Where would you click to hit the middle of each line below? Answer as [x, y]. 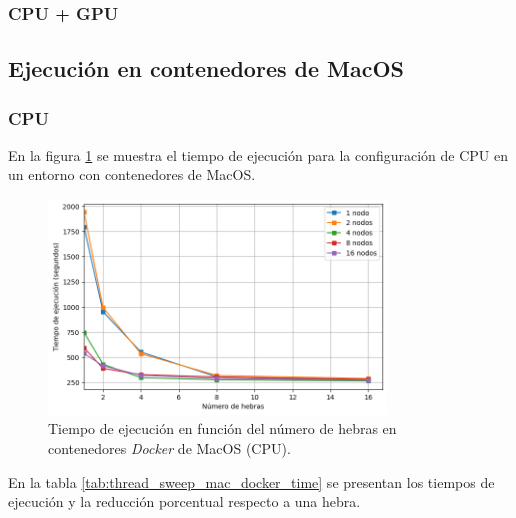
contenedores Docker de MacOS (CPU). [169, 448]
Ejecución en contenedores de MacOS [206, 68]
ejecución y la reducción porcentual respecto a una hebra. [184, 501]
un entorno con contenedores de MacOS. [132, 174]
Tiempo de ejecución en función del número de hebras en [222, 428]
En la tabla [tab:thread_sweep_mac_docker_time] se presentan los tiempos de [251, 481]
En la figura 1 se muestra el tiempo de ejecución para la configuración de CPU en [258, 154]
